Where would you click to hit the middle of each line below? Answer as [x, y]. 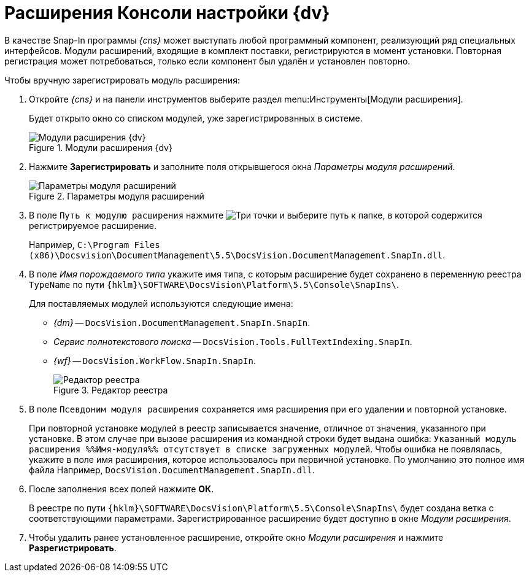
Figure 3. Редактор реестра [111, 390]
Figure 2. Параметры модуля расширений [117, 196]
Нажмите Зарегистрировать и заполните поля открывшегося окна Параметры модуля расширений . [242, 166]
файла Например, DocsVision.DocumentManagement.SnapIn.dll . [172, 470]
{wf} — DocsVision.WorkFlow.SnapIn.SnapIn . [155, 360]
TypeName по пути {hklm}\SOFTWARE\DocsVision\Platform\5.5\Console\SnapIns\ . [214, 284]
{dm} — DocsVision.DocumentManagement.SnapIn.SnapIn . [182, 322]
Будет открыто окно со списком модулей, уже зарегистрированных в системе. [196, 118]
